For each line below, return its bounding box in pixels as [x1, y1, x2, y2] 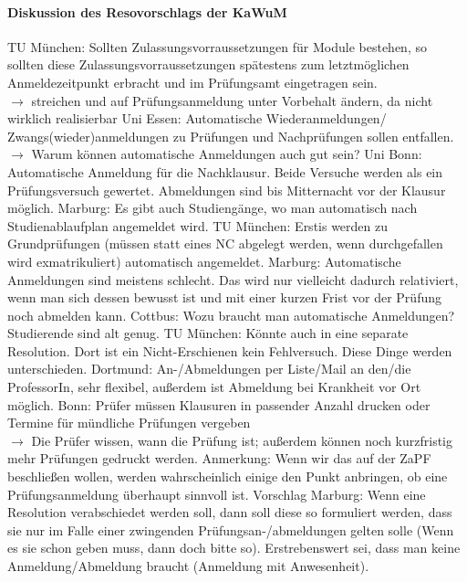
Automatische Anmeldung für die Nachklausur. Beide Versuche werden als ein [7, 162, 443, 181]
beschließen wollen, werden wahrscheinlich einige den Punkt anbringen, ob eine [7, 467, 448, 486]
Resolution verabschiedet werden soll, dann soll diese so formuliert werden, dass [7, 503, 452, 522]
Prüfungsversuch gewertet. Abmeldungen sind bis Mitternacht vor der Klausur [7, 180, 446, 199]
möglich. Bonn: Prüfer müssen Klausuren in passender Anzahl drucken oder [7, 395, 431, 414]
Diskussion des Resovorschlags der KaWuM [7, 2, 287, 21]
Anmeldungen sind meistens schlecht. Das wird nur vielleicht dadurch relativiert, [7, 270, 459, 289]
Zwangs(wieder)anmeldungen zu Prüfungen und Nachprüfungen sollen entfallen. [7, 126, 454, 145]
